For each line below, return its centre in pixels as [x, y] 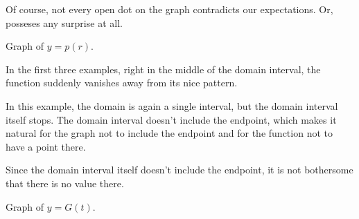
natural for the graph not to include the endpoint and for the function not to [169, 133]
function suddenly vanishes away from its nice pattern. [122, 83]
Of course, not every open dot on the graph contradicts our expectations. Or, [169, 9]
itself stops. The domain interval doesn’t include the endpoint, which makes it [171, 119]
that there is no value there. [65, 183]
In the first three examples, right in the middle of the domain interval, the [163, 69]
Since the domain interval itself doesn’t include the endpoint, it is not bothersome [179, 170]
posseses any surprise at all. [64, 22]
